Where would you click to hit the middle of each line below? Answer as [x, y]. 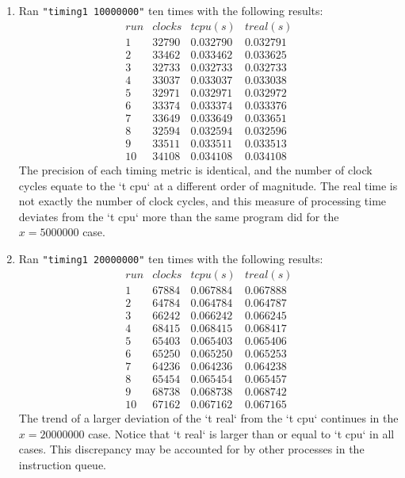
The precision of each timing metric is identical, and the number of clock [195, 170]
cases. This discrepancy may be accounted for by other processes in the [191, 449]
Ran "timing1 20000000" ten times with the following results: [171, 258]
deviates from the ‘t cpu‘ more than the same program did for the [179, 216]
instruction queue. [62, 464]
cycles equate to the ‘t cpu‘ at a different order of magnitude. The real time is [208, 185]
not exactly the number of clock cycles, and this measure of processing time [202, 201]
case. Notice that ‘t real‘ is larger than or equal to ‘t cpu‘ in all [241, 433]
